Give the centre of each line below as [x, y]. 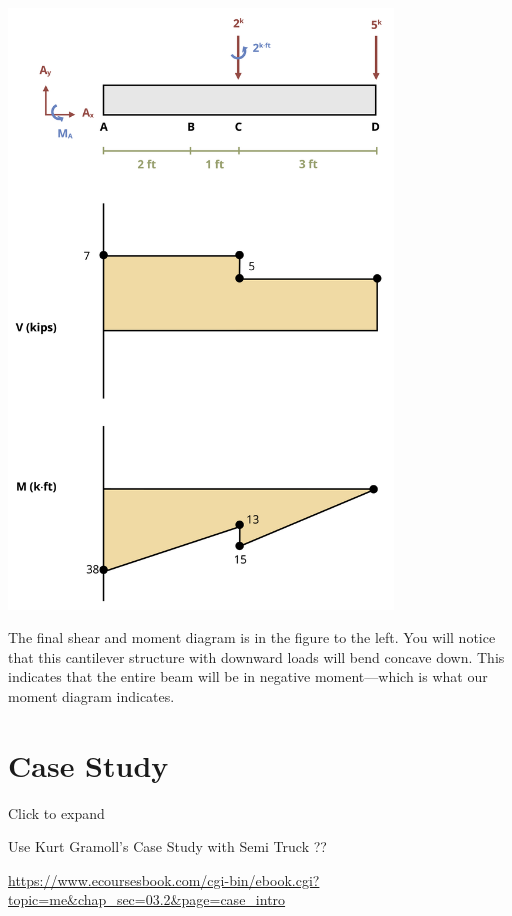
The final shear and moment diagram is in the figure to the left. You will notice [252, 637]
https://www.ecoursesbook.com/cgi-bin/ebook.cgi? [164, 879]
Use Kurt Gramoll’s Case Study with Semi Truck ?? [167, 846]
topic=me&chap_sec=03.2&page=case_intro [147, 899]
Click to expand [56, 812]
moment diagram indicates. [91, 695]
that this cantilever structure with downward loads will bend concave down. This [256, 656]
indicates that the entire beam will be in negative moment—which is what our [248, 676]
